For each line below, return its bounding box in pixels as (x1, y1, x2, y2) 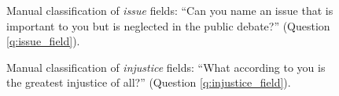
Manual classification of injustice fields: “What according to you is (6, 59, 326, 75)
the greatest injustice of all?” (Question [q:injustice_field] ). (6, 74, 291, 91)
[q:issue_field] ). (6, 33, 80, 49)
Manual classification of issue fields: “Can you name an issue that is (6, 2, 333, 18)
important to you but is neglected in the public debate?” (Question (6, 17, 330, 34)
